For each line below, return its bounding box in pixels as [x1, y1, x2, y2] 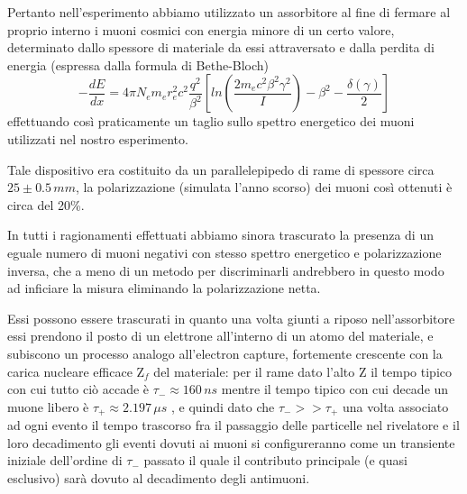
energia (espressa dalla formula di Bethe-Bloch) [7, 55, 270, 74]
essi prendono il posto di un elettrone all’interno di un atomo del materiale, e [7, 326, 434, 345]
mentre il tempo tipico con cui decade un [221, 380, 449, 398]
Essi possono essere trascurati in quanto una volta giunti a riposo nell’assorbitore [7, 308, 455, 327]
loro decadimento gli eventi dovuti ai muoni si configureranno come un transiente [7, 433, 455, 452]
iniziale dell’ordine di [7, 451, 123, 470]
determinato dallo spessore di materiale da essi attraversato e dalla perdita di [7, 38, 435, 57]
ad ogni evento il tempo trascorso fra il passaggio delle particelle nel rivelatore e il [7, 416, 460, 435]
